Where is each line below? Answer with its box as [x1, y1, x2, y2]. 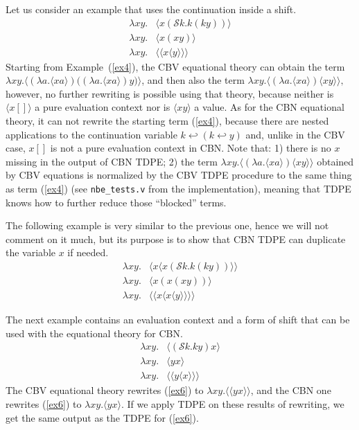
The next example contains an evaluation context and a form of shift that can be [6, 312, 350, 327]
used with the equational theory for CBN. [6, 325, 183, 340]
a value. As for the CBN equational [194, 100, 344, 114]
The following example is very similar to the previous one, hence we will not [6, 218, 329, 233]
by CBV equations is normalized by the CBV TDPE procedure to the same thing [6, 168, 352, 182]
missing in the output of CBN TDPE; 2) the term [6, 154, 218, 168]
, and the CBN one [250, 383, 331, 397]
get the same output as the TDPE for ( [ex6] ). [6, 410, 199, 424]
